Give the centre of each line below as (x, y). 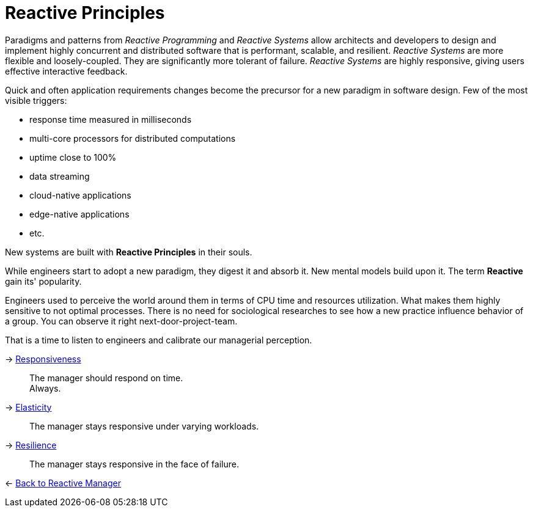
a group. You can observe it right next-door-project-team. (121, 321)
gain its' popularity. (43, 281)
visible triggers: (36, 100)
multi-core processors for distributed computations (133, 138)
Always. (45, 388)
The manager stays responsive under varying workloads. (144, 426)
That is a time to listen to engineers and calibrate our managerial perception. (159, 340)
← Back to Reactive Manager (63, 483)
